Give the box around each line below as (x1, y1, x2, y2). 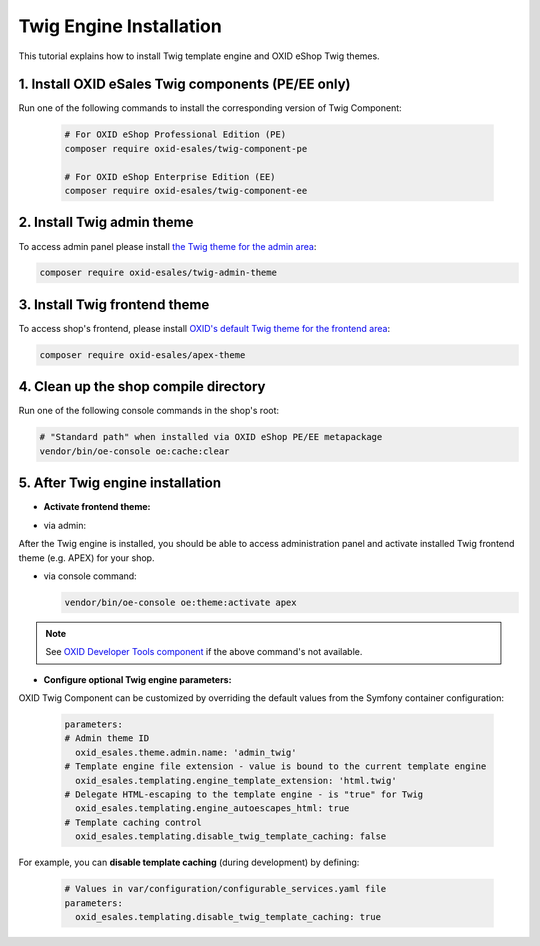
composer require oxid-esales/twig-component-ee (64, 185, 308, 196)
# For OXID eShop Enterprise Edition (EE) (64, 171, 276, 182)
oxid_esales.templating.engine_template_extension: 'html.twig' (75, 775, 397, 786)
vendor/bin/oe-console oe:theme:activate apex (64, 596, 297, 608)
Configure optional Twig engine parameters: (43, 673, 232, 685)
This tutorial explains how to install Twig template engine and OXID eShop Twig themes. (18, 50, 380, 62)
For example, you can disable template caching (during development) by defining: (18, 856, 360, 869)
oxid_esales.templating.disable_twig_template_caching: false (75, 831, 387, 842)
